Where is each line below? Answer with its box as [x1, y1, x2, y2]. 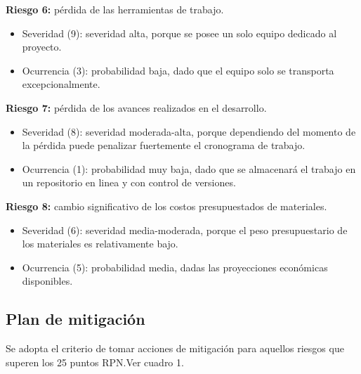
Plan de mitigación [6, 308, 145, 330]
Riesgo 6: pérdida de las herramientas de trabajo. [6, 2, 224, 16]
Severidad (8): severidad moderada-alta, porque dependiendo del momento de [22, 124, 356, 138]
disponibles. [22, 273, 73, 288]
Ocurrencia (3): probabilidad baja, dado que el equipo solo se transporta [22, 63, 334, 77]
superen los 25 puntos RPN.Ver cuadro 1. [6, 354, 184, 369]
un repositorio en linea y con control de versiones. [22, 175, 236, 190]
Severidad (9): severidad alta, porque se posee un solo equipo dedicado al [22, 25, 337, 40]
